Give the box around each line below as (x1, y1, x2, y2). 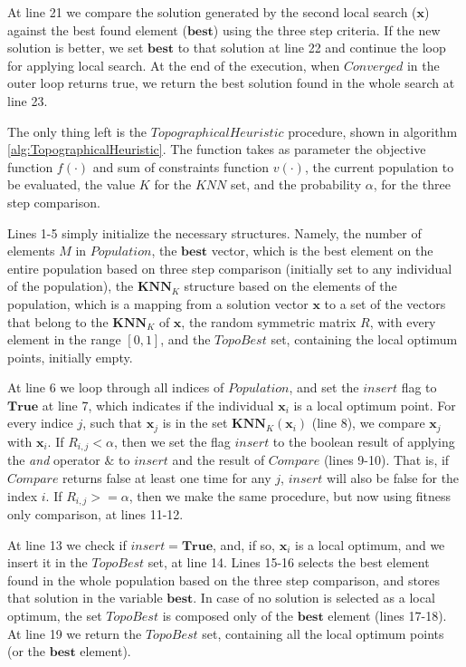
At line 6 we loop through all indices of (7, 378, 224, 397)
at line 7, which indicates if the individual (42, 395, 274, 414)
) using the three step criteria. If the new (213, 20, 441, 39)
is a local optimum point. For (293, 395, 456, 414)
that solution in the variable (7, 588, 163, 607)
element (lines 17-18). (328, 605, 447, 624)
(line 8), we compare (311, 413, 425, 432)
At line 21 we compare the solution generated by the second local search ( (7, 3, 417, 21)
